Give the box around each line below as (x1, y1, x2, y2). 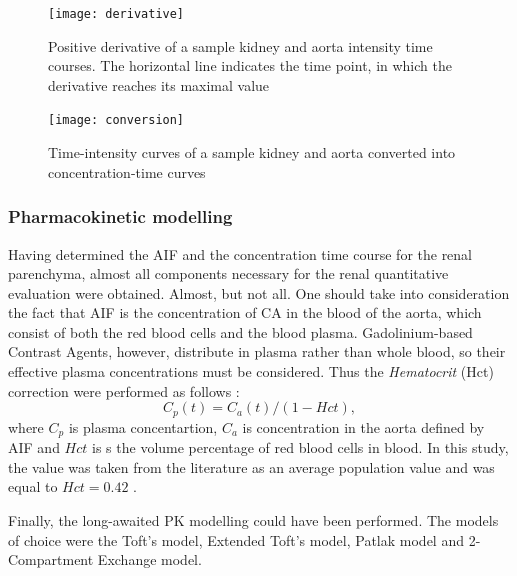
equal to (8, 476, 58, 497)
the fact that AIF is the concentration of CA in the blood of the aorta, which (8, 302, 482, 323)
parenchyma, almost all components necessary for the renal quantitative (8, 263, 449, 284)
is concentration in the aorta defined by (242, 416, 485, 437)
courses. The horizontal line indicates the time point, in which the (48, 55, 452, 76)
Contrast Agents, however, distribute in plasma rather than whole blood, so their (8, 341, 506, 362)
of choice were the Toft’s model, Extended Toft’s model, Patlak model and (8, 529, 464, 550)
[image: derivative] (48, 7, 185, 21)
